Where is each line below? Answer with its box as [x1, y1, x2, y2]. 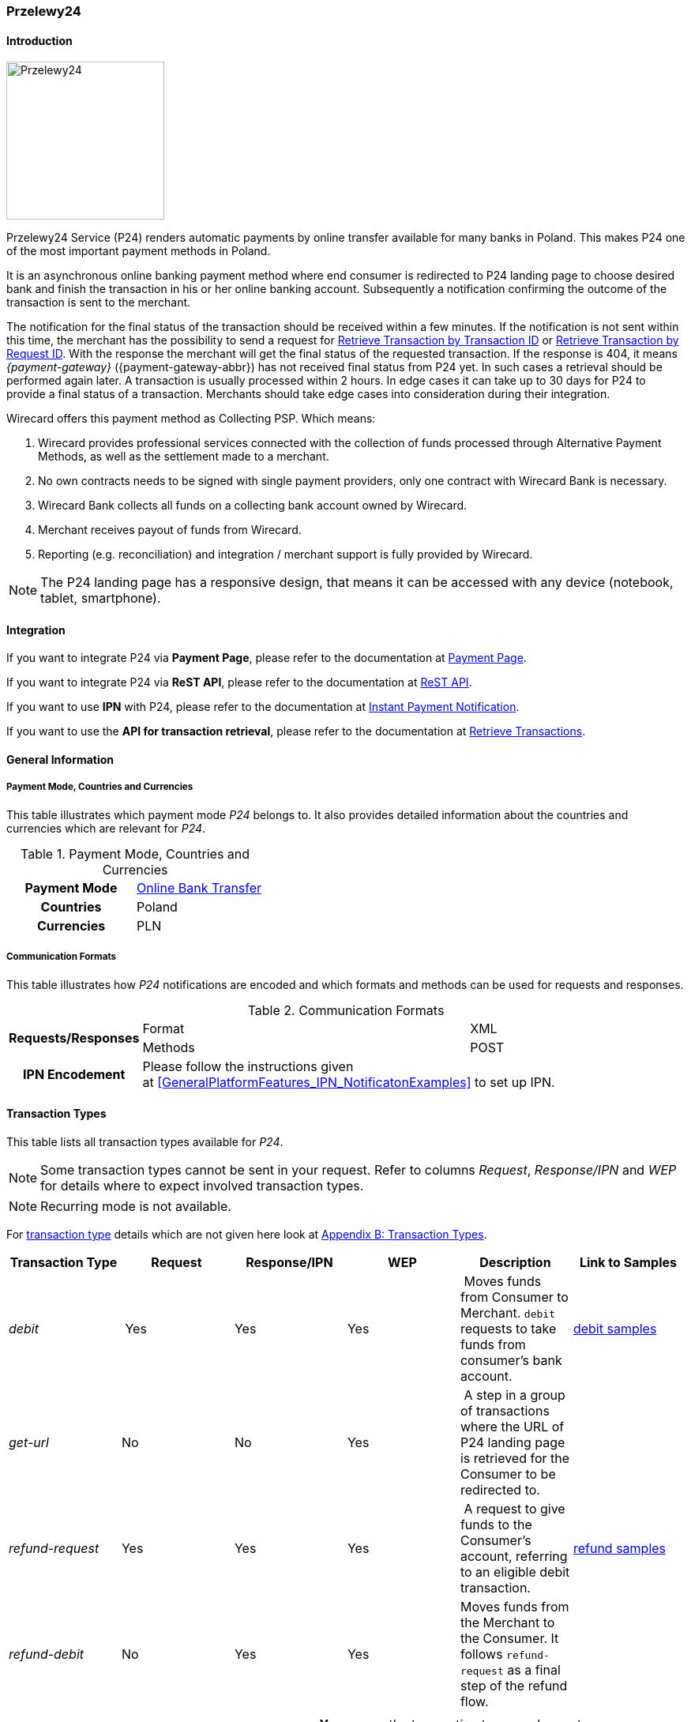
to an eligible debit [460, 1563, 570, 1580]
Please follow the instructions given [142, 1058, 354, 1074]
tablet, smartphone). [40, 590, 161, 607]
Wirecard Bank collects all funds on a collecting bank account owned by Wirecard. [38, 498, 468, 513]
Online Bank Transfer [137, 879, 262, 896]
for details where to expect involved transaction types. [40, 1177, 364, 1194]
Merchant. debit [460, 1304, 555, 1321]
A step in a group [464, 1386, 565, 1403]
